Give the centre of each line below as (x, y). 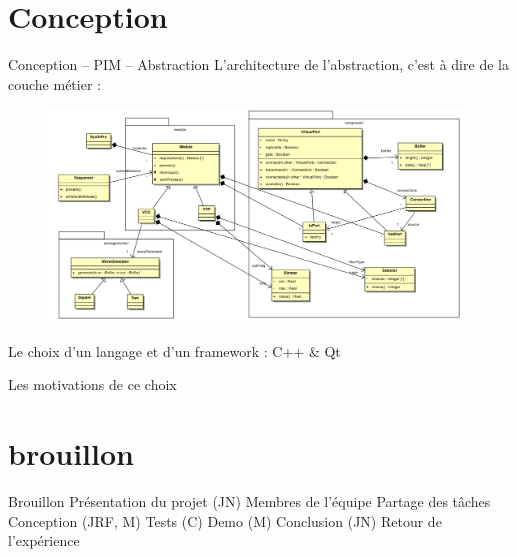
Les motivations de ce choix (92, 384)
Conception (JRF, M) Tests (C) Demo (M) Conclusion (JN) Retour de (225, 520)
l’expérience (44, 540)
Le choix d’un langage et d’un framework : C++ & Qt (174, 350)
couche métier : (54, 83)
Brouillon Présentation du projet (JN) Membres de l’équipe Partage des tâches (249, 500)
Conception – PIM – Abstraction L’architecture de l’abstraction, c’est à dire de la (258, 64)
